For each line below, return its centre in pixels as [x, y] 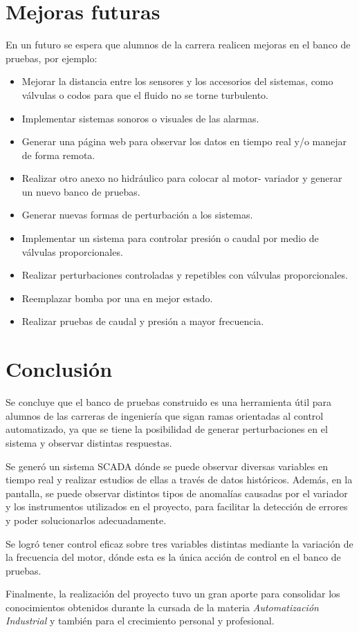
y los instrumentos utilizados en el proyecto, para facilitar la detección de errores [177, 506]
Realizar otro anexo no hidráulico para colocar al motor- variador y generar [182, 178]
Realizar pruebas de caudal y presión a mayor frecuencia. [143, 321]
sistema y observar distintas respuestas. [89, 442]
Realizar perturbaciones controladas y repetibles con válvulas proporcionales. [185, 275]
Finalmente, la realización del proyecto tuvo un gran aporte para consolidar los [173, 594]
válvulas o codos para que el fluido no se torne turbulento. [145, 94]
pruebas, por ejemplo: [52, 58]
